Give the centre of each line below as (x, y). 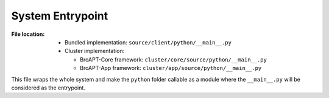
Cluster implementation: (95, 51)
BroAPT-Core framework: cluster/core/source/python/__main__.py (174, 59)
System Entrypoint (60, 16)
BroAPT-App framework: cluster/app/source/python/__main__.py (171, 68)
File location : (28, 34)
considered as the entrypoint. (48, 88)
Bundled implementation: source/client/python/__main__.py (148, 42)
